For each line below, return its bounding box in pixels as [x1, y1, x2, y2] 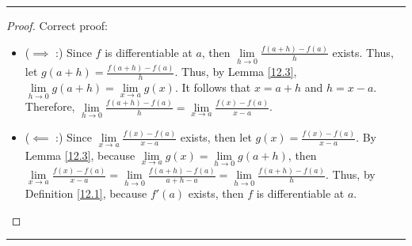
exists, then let [180, 129, 252, 146]
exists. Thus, [332, 44, 394, 60]
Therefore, [25, 98, 75, 115]
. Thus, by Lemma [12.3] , [174, 63, 297, 80]
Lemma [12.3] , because [25, 146, 135, 163]
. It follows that [174, 79, 251, 96]
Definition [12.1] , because [25, 185, 147, 202]
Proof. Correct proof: [6, 17, 109, 33]
